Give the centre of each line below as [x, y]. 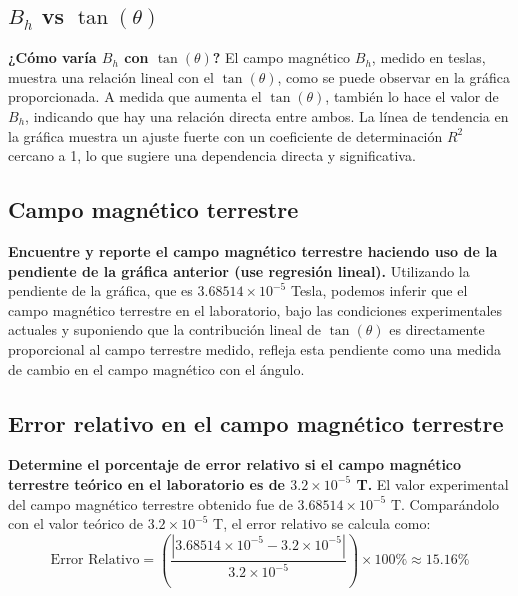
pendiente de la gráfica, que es [100, 290]
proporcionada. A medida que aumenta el [135, 96]
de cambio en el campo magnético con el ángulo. [156, 368]
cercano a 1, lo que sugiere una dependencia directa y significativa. [212, 155]
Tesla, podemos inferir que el [379, 290]
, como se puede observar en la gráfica [393, 76]
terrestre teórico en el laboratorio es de [146, 483]
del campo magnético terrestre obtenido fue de [150, 503]
